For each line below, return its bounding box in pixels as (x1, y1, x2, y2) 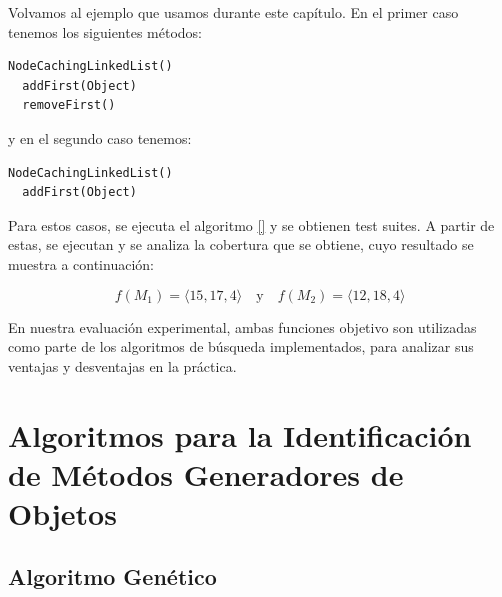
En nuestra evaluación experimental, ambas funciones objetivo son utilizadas (8, 316, 477, 337)
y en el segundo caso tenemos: (8, 127, 192, 148)
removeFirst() (22, 98, 116, 113)
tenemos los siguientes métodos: (8, 21, 203, 42)
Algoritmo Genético (8, 561, 217, 592)
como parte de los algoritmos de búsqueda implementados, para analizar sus (8, 336, 474, 357)
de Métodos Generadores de (8, 453, 404, 494)
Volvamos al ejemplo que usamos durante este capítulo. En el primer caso (8, 2, 459, 22)
